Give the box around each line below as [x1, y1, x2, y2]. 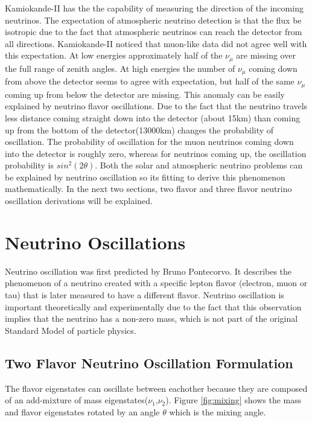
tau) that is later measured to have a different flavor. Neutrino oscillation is [5, 288, 284, 301]
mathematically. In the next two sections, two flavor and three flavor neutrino [5, 182, 292, 195]
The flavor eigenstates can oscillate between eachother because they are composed [5, 382, 308, 394]
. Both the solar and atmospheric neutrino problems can [95, 159, 303, 171]
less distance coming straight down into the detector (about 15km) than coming [5, 111, 301, 124]
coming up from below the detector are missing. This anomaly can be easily [5, 88, 285, 100]
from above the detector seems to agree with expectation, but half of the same [5, 75, 294, 88]
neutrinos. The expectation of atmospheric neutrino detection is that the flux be [5, 13, 302, 26]
